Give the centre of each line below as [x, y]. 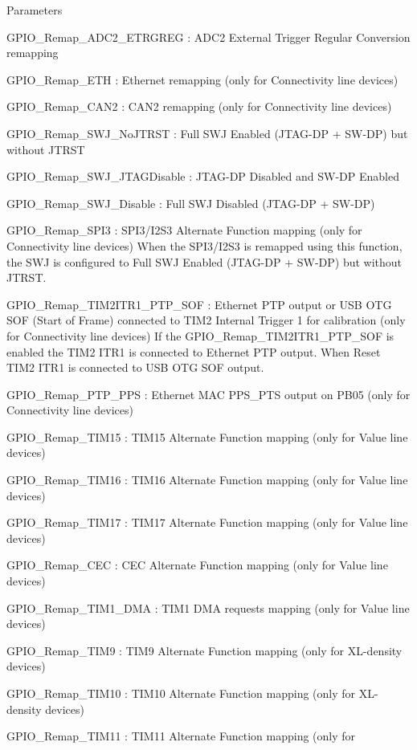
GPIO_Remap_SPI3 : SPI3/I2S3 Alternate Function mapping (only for [184, 230]
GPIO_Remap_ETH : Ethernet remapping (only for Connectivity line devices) [202, 79]
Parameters [35, 10]
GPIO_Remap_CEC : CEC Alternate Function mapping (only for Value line [197, 565]
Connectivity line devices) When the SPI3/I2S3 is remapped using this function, [204, 245]
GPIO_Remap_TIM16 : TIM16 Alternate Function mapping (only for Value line [207, 480]
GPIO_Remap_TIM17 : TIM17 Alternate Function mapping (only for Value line [207, 522]
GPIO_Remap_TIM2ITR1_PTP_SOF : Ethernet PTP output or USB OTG [199, 304]
